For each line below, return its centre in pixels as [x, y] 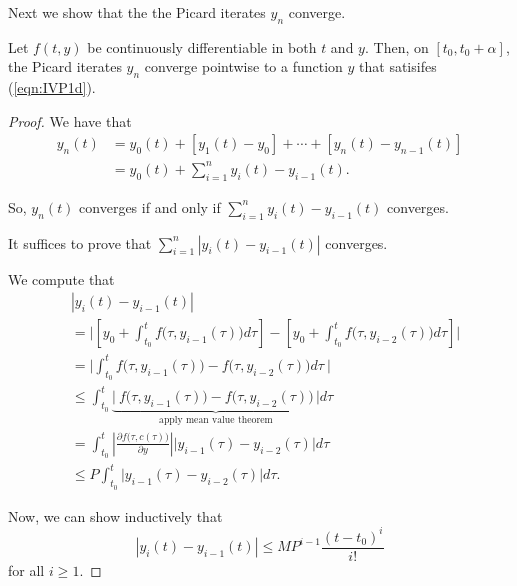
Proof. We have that [70, 120]
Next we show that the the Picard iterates [137, 12]
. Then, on [396, 46]
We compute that [61, 278]
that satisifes [398, 66]
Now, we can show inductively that [115, 515]
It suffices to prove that [80, 242]
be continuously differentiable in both [202, 46]
